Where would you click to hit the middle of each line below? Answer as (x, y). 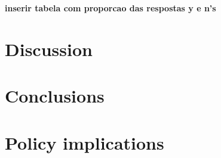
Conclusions (55, 96)
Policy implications (85, 142)
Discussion (49, 49)
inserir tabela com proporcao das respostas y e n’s (110, 8)
